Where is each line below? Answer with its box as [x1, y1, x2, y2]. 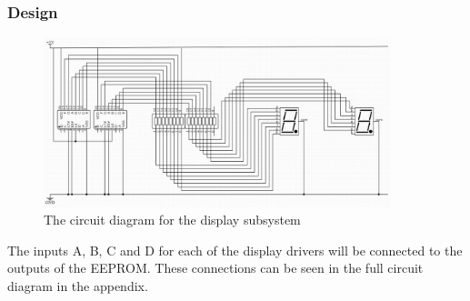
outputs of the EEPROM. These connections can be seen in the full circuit [7, 258, 424, 277]
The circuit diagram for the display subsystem [44, 210, 301, 229]
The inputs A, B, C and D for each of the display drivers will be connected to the [7, 240, 463, 259]
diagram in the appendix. [7, 276, 148, 295]
